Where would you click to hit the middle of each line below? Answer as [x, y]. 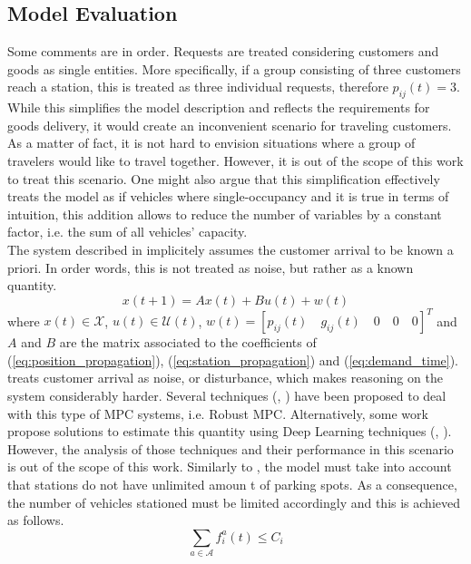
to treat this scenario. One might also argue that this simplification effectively [224, 178]
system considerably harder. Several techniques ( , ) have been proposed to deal [227, 395]
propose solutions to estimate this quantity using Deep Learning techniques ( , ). [230, 431]
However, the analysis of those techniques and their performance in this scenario [231, 448]
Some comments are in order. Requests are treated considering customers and [223, 51]
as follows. [36, 520]
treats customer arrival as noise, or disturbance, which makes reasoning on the [225, 378]
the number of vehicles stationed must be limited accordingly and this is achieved [234, 502]
